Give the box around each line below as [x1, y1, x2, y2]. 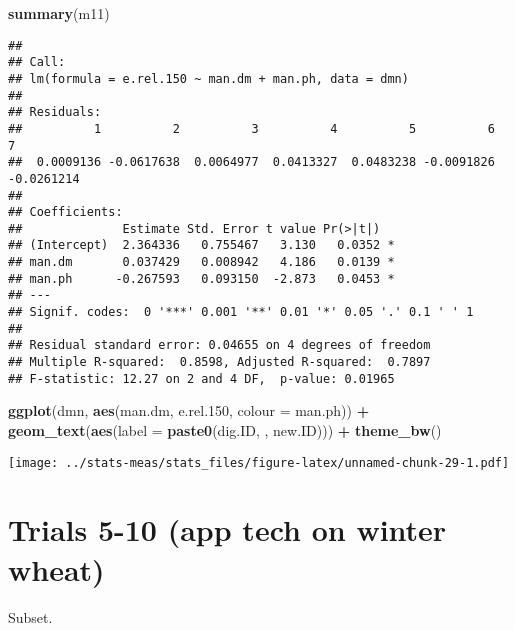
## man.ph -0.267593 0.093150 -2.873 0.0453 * [8, 271, 395, 286]
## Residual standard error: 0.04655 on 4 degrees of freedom [8, 338, 431, 353]
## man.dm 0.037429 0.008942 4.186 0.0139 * [8, 255, 395, 270]
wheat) [8, 548, 105, 589]
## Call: [8, 55, 66, 70]
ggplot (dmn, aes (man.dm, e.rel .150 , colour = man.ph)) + [8, 400, 370, 421]
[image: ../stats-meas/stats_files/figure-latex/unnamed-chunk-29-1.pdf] [8, 455, 510, 470]
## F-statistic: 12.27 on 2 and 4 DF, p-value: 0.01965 [8, 371, 395, 386]
